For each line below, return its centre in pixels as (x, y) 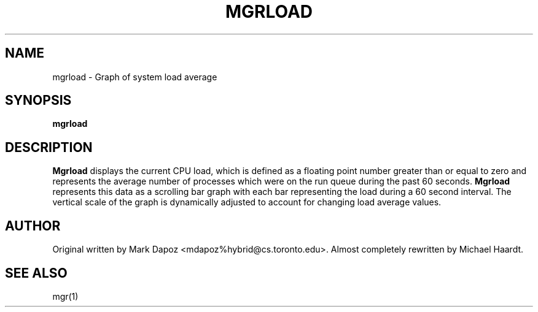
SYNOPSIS (38, 101)
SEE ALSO (36, 273)
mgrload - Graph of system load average (135, 77)
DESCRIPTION (49, 147)
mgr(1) (65, 296)
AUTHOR (33, 226)
